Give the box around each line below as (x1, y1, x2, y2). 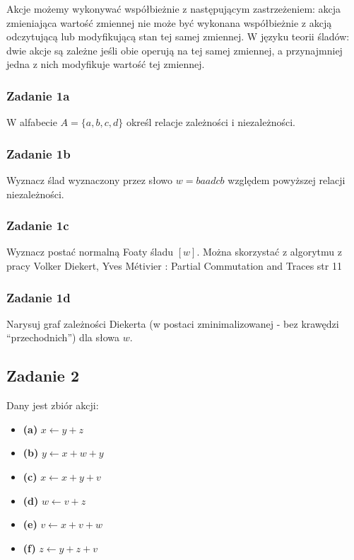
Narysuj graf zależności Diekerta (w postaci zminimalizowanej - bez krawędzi (6, 316, 339, 331)
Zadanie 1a (6, 86, 70, 104)
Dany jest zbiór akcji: (6, 398, 99, 413)
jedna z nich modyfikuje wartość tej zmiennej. (6, 57, 205, 72)
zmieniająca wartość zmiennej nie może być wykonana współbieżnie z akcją (6, 15, 332, 30)
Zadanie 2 (6, 365, 79, 387)
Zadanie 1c (6, 217, 69, 234)
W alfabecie (6, 115, 57, 130)
